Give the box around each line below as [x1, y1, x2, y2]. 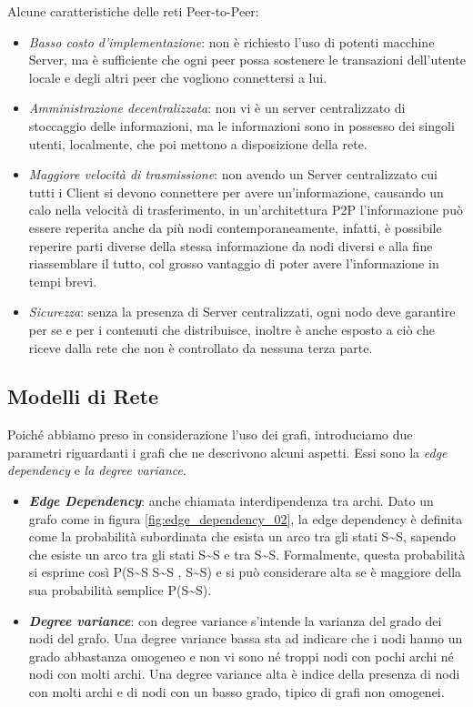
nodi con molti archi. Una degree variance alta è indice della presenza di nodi [28, 664, 460, 683]
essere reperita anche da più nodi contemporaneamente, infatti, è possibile [28, 217, 442, 237]
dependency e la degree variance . [7, 460, 186, 480]
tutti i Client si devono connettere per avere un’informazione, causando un [28, 182, 444, 201]
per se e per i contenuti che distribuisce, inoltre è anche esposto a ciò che [28, 319, 435, 338]
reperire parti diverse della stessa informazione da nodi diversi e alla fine [28, 236, 433, 255]
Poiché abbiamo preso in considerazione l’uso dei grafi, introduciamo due [7, 425, 413, 444]
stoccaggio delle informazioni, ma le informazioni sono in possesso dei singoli [28, 116, 455, 135]
